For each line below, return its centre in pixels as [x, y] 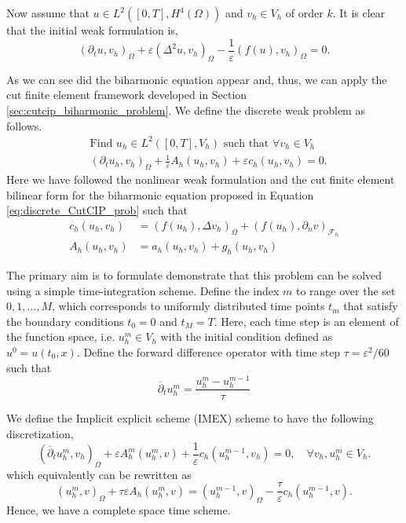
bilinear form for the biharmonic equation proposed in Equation [160, 194]
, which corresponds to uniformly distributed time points [188, 306]
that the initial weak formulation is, [92, 30]
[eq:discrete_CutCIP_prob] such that [97, 210]
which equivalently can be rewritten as [99, 474]
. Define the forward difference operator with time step [208, 351]
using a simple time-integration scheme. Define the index [143, 290]
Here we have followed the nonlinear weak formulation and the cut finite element [201, 179]
